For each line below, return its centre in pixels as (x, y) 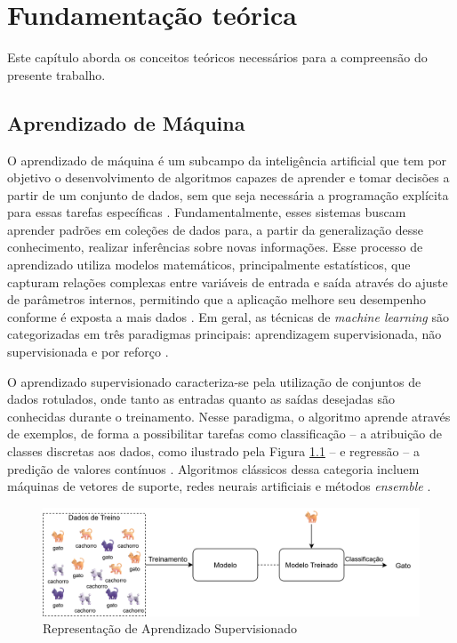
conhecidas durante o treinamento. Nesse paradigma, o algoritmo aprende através (229, 416)
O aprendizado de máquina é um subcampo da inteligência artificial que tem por (227, 160)
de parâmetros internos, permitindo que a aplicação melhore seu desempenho (217, 299)
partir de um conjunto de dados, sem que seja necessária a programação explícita (228, 194)
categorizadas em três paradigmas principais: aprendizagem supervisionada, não (224, 334)
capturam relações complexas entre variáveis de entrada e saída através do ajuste (228, 281)
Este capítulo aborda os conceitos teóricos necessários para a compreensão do (217, 57)
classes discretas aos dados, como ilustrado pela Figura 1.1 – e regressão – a (213, 451)
